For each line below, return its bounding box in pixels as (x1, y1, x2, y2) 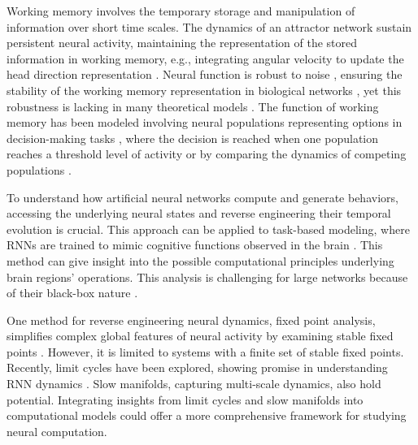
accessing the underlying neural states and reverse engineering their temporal (7, 205, 391, 222)
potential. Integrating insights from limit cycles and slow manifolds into (7, 391, 364, 408)
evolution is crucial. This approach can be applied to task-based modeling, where (7, 220, 410, 237)
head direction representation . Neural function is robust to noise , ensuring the (7, 66, 403, 83)
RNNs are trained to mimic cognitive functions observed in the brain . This (7, 236, 383, 253)
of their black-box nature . (7, 284, 138, 301)
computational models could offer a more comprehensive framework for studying (7, 407, 407, 424)
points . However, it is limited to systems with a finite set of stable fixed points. (7, 343, 404, 360)
